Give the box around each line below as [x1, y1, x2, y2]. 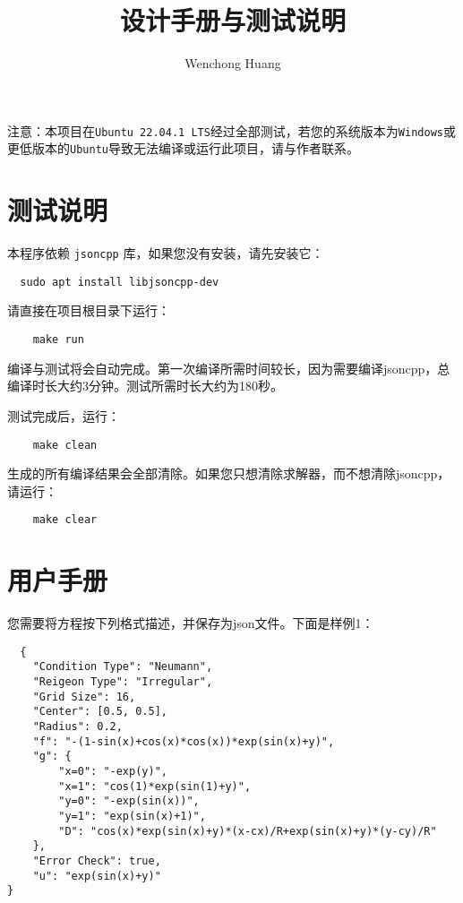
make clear [32, 513, 98, 527]
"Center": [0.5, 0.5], [32, 705, 167, 718]
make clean [32, 438, 98, 451]
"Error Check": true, [32, 854, 161, 867]
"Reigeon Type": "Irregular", [32, 675, 213, 689]
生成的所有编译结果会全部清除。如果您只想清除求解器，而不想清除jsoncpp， [7, 464, 450, 483]
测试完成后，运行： [7, 406, 120, 425]
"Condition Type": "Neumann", [32, 660, 213, 674]
